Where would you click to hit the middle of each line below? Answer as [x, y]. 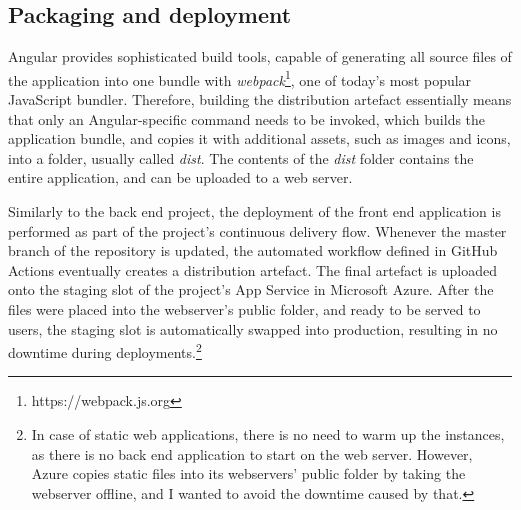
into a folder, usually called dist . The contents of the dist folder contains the [241, 157]
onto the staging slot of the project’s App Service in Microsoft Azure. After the [251, 289]
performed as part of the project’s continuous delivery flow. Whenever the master [257, 230]
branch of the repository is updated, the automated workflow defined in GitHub [253, 250]
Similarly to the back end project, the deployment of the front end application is [254, 211]
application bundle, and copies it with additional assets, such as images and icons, [259, 138]
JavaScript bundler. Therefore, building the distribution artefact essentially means [260, 99]
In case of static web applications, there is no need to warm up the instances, [268, 434]
